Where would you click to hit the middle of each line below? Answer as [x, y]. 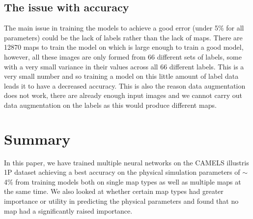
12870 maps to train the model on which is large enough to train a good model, [124, 47]
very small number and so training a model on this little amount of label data [121, 76]
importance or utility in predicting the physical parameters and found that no [121, 201]
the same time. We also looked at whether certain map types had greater [114, 191]
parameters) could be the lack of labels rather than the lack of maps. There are [123, 37]
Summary [37, 139]
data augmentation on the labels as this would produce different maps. [110, 105]
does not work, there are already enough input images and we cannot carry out [123, 95]
